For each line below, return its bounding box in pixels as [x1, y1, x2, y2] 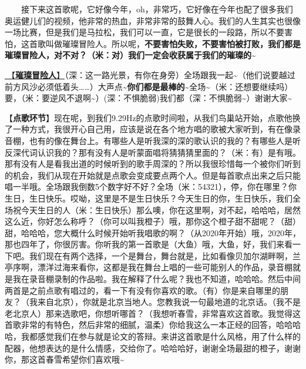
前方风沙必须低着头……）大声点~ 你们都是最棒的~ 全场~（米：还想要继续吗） [5, 80, 293, 92]
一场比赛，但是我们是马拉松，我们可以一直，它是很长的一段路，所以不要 [5, 26, 284, 38]
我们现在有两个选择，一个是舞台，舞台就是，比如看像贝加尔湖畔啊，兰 [29, 249, 301, 261]
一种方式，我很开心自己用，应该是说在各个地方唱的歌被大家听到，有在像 [12, 123, 292, 135]
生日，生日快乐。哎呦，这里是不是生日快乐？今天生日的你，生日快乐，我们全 [5, 192, 301, 204]
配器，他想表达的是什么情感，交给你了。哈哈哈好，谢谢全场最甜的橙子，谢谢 [5, 341, 301, 354]
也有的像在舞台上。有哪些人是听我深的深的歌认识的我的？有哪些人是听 [29, 134, 301, 146]
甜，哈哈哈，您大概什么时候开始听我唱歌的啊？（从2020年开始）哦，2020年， [5, 226, 301, 239]
